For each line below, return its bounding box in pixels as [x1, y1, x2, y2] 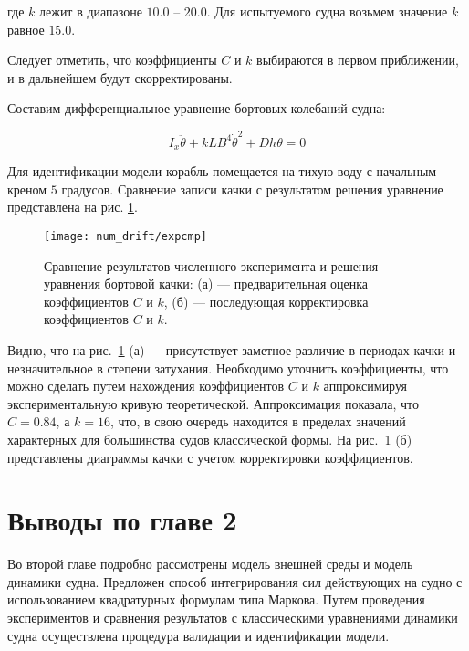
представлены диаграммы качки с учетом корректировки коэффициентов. [7, 447, 413, 467]
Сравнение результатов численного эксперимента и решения [44, 256, 379, 275]
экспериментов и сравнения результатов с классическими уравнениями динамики [7, 608, 458, 627]
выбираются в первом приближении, [256, 50, 459, 69]
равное [7, 19, 45, 38]
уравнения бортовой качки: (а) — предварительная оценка [44, 274, 369, 293]
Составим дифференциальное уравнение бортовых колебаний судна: [7, 99, 386, 118]
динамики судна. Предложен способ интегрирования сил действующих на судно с [7, 572, 463, 591]
